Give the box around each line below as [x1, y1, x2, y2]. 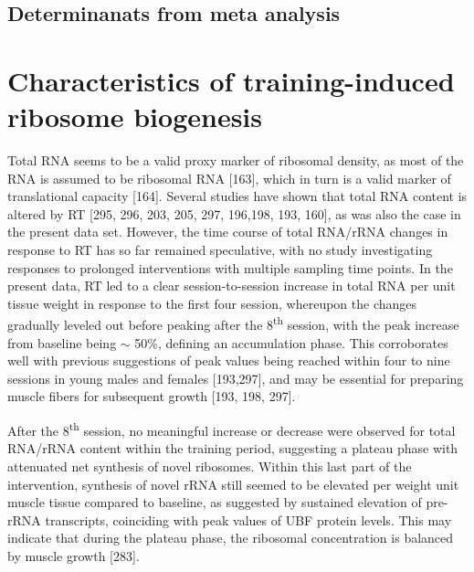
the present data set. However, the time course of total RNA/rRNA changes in [7, 222, 448, 241]
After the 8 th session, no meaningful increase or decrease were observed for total [7, 418, 456, 440]
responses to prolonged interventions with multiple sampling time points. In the [7, 258, 453, 277]
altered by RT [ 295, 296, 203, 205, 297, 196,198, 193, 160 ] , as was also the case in [7, 204, 461, 223]
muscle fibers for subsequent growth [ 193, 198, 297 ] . [7, 387, 296, 406]
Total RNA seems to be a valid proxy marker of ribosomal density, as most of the [7, 151, 464, 170]
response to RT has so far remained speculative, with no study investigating [7, 240, 433, 260]
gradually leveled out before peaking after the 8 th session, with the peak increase [7, 312, 459, 334]
